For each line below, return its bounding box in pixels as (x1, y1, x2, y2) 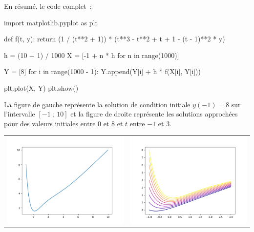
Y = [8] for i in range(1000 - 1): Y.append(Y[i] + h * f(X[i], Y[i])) (4, 66, 201, 77)
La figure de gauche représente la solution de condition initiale (4, 99, 190, 109)
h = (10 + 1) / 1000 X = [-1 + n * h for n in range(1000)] (4, 50, 179, 60)
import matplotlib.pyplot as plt (4, 17, 98, 27)
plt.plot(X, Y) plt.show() (4, 82, 79, 93)
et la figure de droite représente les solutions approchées (70, 109, 238, 119)
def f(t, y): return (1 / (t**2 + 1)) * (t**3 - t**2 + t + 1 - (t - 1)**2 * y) (4, 34, 225, 44)
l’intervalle (4, 109, 35, 119)
